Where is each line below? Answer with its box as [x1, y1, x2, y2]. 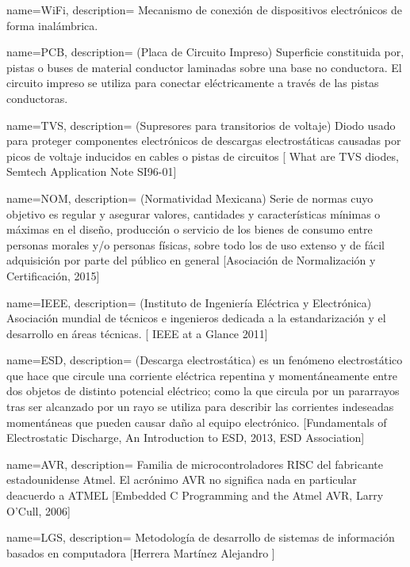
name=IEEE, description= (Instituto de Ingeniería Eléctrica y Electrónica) [6, 294, 372, 310]
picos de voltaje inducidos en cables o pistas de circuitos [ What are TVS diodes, [6, 147, 399, 164]
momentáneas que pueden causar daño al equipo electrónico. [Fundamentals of [6, 413, 387, 430]
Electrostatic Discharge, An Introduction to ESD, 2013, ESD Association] [6, 429, 365, 446]
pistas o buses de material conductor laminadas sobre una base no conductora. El [6, 59, 402, 75]
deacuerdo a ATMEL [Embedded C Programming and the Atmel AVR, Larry [6, 487, 384, 504]
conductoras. [6, 89, 68, 106]
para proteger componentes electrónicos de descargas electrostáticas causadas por [6, 132, 401, 149]
